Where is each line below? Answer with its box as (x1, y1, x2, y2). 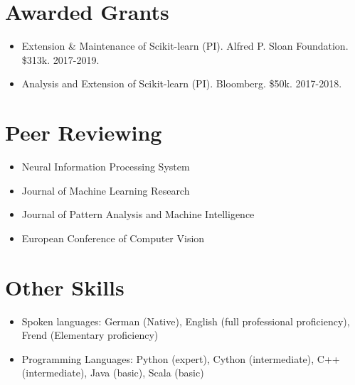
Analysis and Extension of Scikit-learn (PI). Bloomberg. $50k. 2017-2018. (21, 76, 342, 91)
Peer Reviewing (5, 118, 162, 147)
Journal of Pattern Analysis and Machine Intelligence (21, 207, 255, 222)
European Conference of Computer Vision (21, 230, 205, 245)
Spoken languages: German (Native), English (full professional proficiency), (21, 313, 350, 328)
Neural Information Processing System (21, 159, 190, 174)
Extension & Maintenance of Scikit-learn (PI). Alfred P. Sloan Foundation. (21, 38, 349, 53)
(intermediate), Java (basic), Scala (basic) (21, 365, 204, 380)
